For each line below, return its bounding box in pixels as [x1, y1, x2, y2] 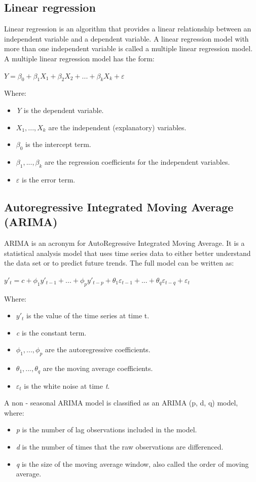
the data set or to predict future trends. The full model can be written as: [4, 257, 234, 268]
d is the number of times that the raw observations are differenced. [16, 441, 224, 452]
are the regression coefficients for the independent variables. [45, 156, 230, 167]
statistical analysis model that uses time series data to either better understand [4, 247, 251, 258]
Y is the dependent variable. [16, 104, 104, 115]
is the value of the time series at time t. [26, 310, 150, 321]
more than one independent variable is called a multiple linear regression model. [4, 43, 253, 54]
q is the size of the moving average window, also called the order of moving [16, 458, 249, 469]
